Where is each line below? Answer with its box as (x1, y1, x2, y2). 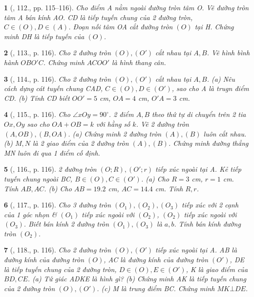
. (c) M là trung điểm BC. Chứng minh (97, 283, 215, 293)
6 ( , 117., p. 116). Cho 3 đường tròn (4, 200, 111, 210)
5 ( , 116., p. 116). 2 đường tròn (4, 164, 97, 174)
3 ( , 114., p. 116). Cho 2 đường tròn (4, 73, 111, 84)
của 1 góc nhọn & (4, 209, 57, 219)
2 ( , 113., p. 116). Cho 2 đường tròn (4, 47, 111, 58)
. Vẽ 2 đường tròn (136, 118, 189, 129)
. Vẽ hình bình (207, 47, 250, 58)
